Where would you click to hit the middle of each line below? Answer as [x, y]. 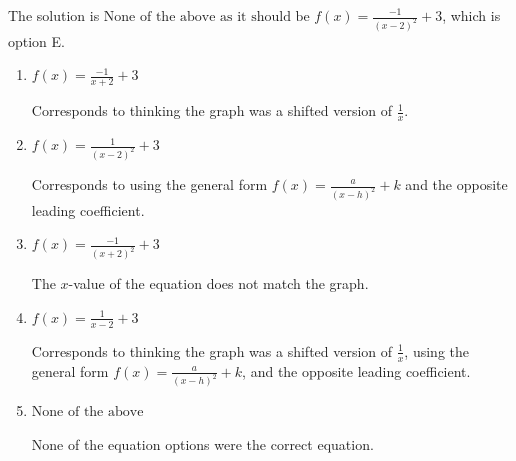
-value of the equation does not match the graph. [218, 283]
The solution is [54, 15]
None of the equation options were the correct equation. [202, 444]
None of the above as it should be [206, 17]
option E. [36, 40]
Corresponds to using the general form [149, 184]
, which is [471, 15]
